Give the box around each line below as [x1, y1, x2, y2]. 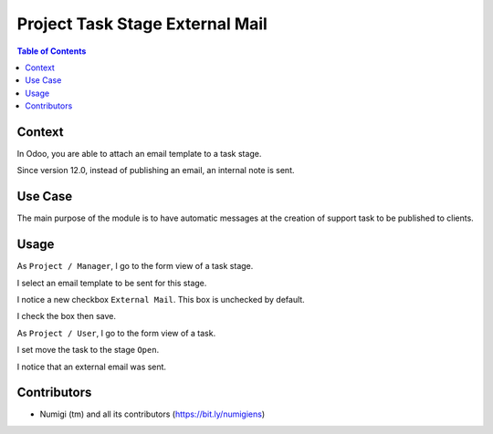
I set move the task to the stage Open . [16, 345, 160, 356]
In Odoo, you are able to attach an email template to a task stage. [16, 149, 262, 160]
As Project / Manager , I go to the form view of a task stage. [16, 261, 254, 272]
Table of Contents [16, 46, 87, 57]
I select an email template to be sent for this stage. [16, 277, 207, 288]
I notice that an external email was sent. [16, 361, 167, 372]
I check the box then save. [16, 311, 117, 322]
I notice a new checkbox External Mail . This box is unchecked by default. [16, 294, 305, 305]
